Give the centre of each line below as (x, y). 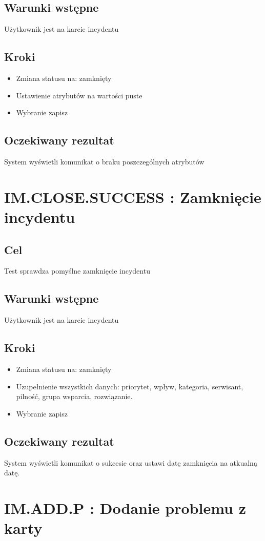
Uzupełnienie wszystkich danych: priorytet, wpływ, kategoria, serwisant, (130, 386)
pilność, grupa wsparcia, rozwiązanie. (74, 396)
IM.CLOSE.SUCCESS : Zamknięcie (133, 196)
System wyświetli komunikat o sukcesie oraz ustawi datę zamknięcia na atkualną (131, 462)
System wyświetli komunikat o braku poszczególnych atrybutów (104, 161)
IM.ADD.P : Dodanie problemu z (125, 507)
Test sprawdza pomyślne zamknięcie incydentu (77, 271)
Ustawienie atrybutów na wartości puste (79, 95)
